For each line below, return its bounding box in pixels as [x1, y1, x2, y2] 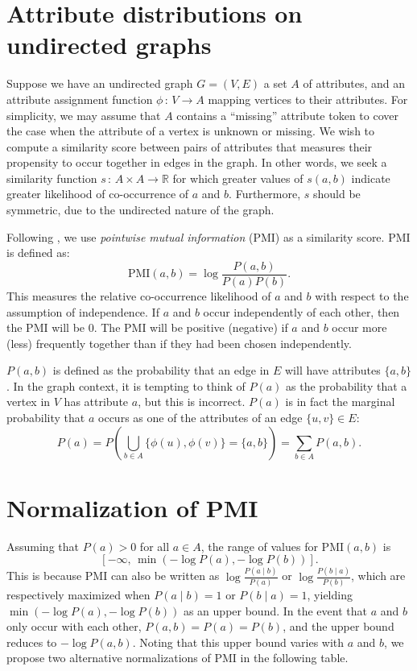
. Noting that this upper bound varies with [132, 633, 345, 650]
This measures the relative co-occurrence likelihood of [6, 287, 271, 304]
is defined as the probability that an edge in [52, 362, 270, 379]
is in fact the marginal [285, 393, 395, 410]
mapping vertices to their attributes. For [208, 90, 408, 107]
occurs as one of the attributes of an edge [98, 409, 303, 426]
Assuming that [6, 537, 79, 554]
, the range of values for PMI [200, 537, 345, 554]
